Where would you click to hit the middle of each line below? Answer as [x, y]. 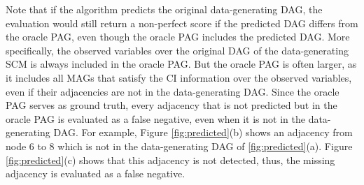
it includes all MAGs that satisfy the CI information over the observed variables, [179, 77]
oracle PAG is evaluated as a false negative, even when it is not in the [155, 118]
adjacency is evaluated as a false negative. [96, 173]
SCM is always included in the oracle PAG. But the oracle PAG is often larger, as [181, 64]
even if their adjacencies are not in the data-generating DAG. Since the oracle [173, 91]
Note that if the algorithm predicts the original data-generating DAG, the [164, 9]
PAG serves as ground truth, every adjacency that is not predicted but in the [171, 105]
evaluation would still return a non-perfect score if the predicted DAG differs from [182, 23]
